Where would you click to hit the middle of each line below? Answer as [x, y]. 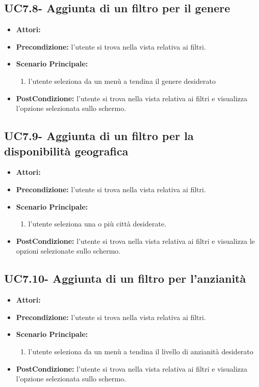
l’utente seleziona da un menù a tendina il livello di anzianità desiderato [141, 351]
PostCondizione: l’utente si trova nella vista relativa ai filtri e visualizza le [135, 241]
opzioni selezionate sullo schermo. [68, 251]
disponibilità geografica [66, 151]
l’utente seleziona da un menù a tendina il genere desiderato [122, 81]
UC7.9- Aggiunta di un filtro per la [99, 136]
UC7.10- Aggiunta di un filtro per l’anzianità [125, 278]
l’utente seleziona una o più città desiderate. [97, 224]
